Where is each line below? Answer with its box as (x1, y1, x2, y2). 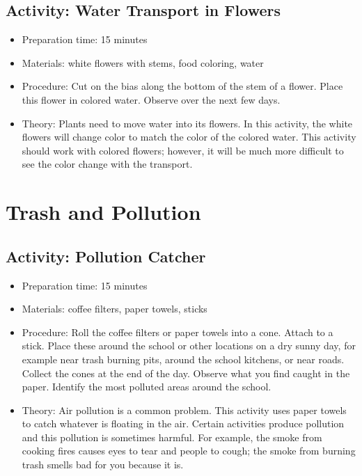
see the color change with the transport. (22, 157, 193, 171)
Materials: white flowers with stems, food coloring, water (22, 55, 264, 70)
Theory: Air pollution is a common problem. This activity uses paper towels (22, 402, 347, 417)
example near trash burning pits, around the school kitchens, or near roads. (22, 351, 345, 366)
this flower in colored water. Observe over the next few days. (22, 92, 281, 106)
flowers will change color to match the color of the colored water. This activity (22, 129, 356, 144)
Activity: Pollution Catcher (6, 245, 206, 267)
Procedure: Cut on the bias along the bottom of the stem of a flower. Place (22, 79, 343, 93)
